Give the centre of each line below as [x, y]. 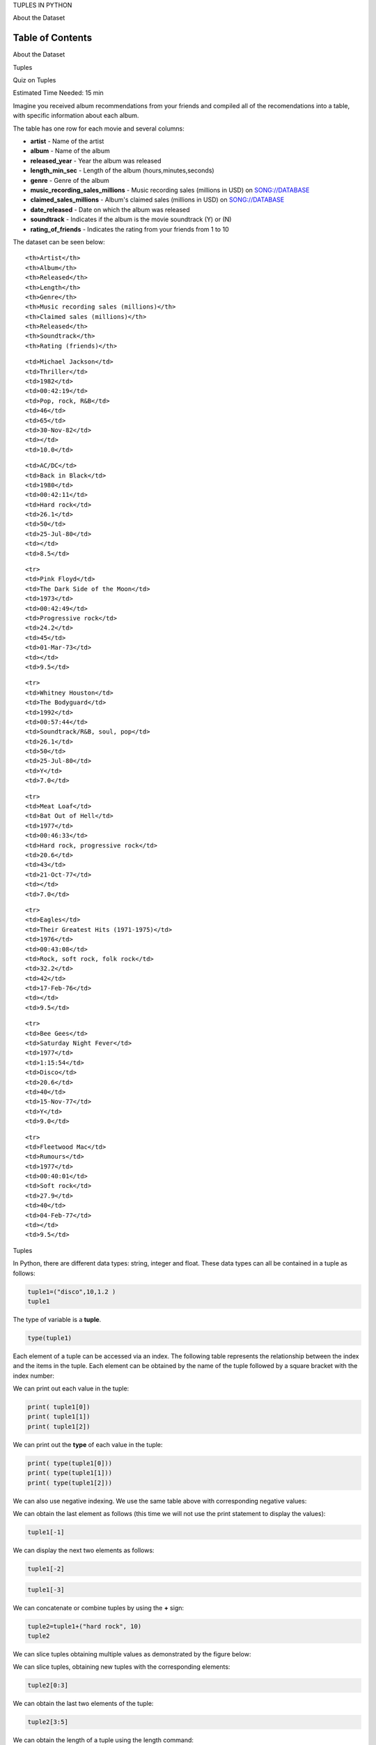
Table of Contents [53, 38]
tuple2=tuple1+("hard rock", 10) [85, 1626]
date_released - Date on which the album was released [110, 209]
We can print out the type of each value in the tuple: [88, 1444]
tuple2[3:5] [48, 1722]
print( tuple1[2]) [59, 1426]
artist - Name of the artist [67, 141]
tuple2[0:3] [48, 1685]
